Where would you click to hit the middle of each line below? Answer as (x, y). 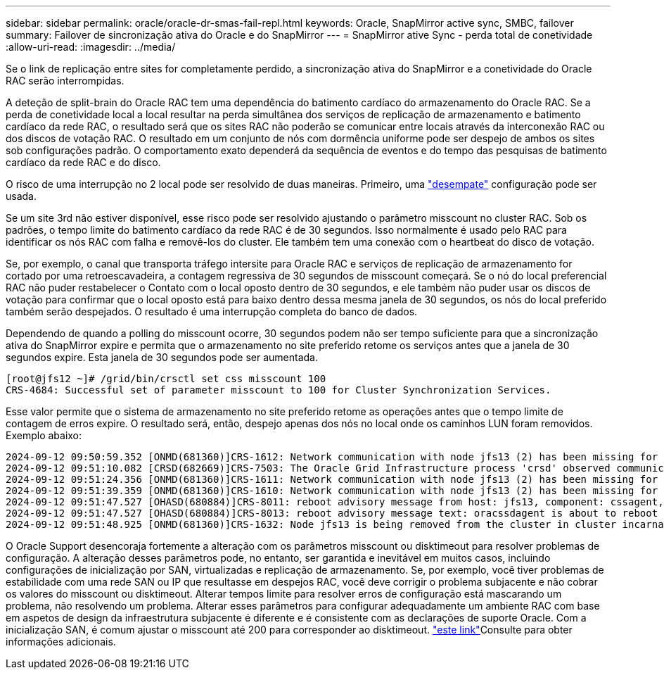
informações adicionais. (61, 642)
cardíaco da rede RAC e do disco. (83, 162)
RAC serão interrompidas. (65, 81)
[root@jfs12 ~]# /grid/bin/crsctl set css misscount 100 (166, 379)
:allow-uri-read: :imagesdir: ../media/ (91, 47)
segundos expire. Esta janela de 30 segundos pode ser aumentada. (162, 357)
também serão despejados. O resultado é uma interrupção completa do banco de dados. (212, 311)
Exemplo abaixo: (44, 435)
